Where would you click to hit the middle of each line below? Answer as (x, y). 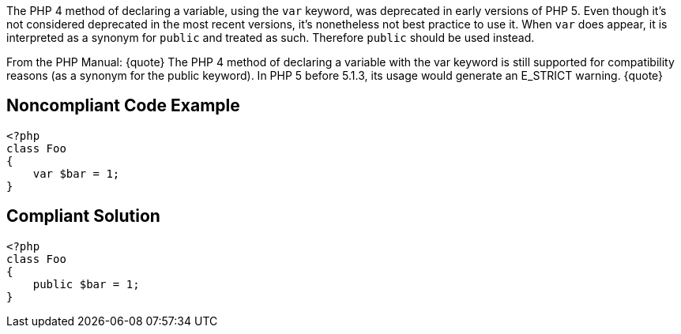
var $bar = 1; (76, 173)
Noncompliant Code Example (123, 106)
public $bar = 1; (86, 284)
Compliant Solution (83, 216)
